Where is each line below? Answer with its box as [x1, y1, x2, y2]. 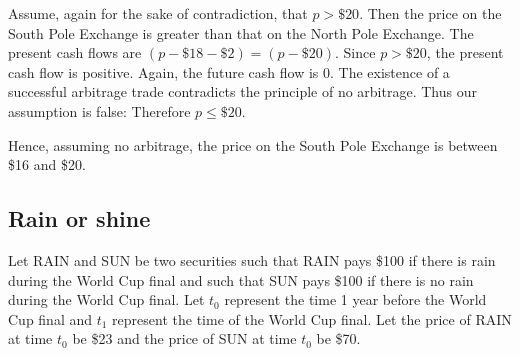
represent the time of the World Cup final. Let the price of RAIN [112, 308, 512, 329]
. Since [335, 42, 376, 63]
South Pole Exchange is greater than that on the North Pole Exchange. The [8, 22, 474, 43]
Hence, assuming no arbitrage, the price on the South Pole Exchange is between [8, 134, 498, 155]
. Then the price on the [359, 3, 502, 23]
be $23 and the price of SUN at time [72, 328, 297, 349]
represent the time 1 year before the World [224, 289, 487, 310]
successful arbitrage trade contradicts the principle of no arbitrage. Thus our [8, 81, 477, 102]
